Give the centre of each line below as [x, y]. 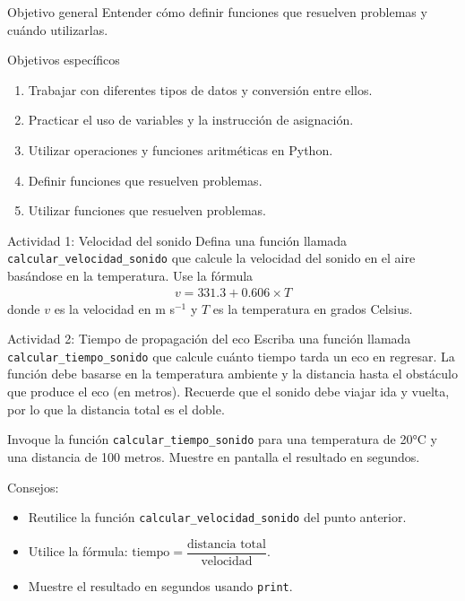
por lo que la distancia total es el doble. [116, 409]
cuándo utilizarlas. [58, 29]
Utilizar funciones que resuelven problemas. [147, 210]
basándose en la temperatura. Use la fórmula [130, 275]
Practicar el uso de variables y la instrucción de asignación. [191, 120]
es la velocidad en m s [114, 308]
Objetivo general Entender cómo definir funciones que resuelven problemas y [217, 12]
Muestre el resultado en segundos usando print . [160, 585]
